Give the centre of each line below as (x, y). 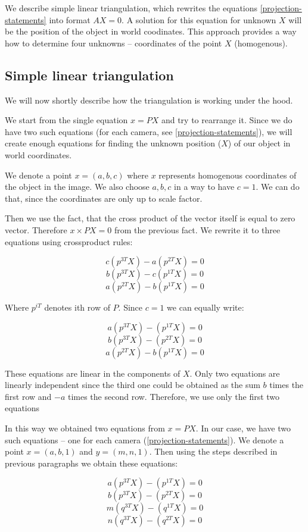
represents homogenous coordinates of (228, 175)
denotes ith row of (77, 307)
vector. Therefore (36, 229)
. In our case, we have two (243, 428)
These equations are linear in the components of (93, 373)
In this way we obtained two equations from (85, 428)
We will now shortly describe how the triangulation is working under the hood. (149, 100)
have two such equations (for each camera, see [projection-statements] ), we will (149, 131)
